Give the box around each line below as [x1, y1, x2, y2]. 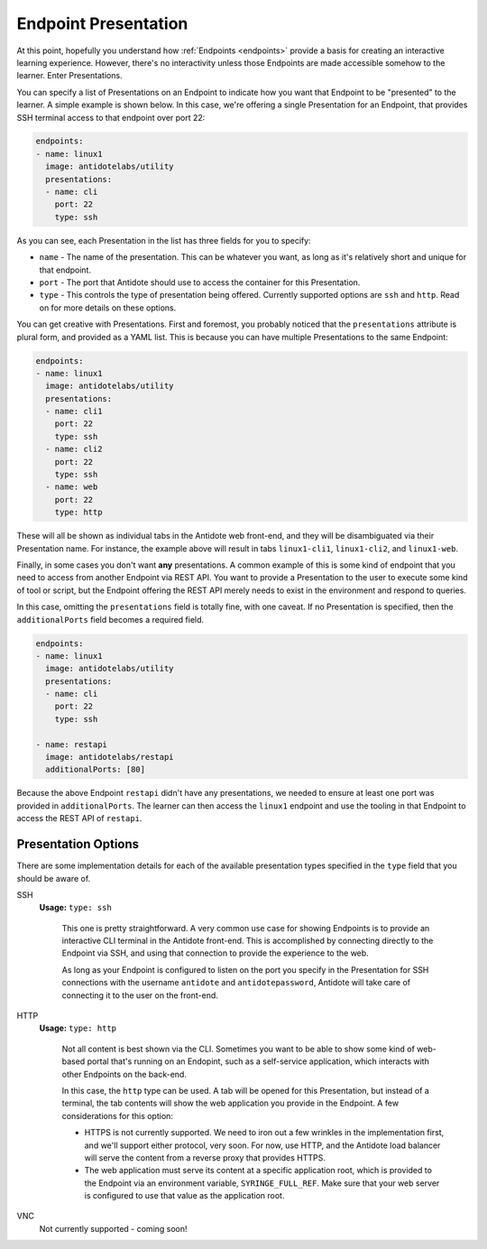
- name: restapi [35, 739, 108, 749]
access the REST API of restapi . [16, 813, 142, 824]
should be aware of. [16, 873, 91, 884]
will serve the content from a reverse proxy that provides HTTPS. [84, 1152, 326, 1163]
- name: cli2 [45, 444, 103, 455]
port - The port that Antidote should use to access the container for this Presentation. [39, 276, 361, 288]
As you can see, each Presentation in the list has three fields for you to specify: [16, 235, 311, 245]
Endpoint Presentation [16, 14, 188, 33]
